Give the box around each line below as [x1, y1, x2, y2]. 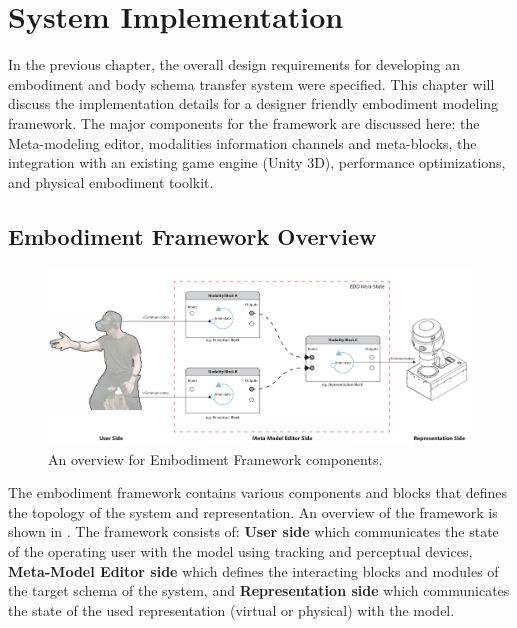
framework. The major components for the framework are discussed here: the [8, 112, 480, 133]
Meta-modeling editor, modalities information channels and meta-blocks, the [8, 132, 477, 153]
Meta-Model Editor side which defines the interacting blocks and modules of [8, 560, 499, 581]
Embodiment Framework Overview [8, 220, 377, 251]
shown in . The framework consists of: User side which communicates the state [8, 521, 499, 542]
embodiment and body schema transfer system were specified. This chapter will [8, 73, 495, 94]
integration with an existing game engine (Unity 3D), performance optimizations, [8, 152, 506, 173]
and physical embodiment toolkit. [8, 171, 214, 192]
